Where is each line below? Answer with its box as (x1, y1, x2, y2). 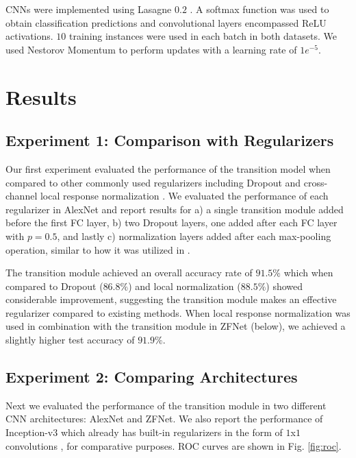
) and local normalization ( (128, 278, 241, 293)
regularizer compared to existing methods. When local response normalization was (5, 305, 351, 320)
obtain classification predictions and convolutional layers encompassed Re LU (5, 15, 327, 29)
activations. (5, 29, 53, 43)
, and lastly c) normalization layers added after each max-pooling (57, 228, 331, 243)
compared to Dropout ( (5, 278, 103, 293)
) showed (266, 278, 303, 293)
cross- (303, 175, 328, 189)
